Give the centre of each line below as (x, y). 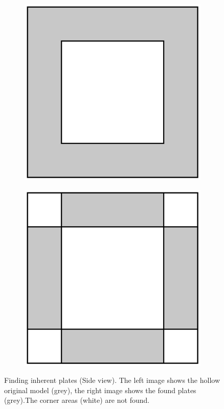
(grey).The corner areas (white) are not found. (77, 400)
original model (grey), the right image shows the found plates (100, 390)
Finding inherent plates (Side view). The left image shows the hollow (112, 380)
